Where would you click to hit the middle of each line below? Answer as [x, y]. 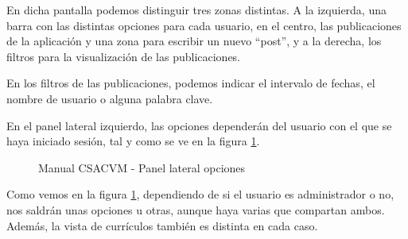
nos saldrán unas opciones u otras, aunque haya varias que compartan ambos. [196, 209]
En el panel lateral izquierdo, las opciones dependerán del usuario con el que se [199, 125]
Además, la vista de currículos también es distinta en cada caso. [162, 225]
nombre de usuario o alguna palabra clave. [110, 98]
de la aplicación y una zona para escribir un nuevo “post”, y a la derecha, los [194, 41]
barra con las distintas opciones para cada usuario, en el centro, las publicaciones [204, 25]
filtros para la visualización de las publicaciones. [124, 56]
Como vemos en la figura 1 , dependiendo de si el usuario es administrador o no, [200, 194]
